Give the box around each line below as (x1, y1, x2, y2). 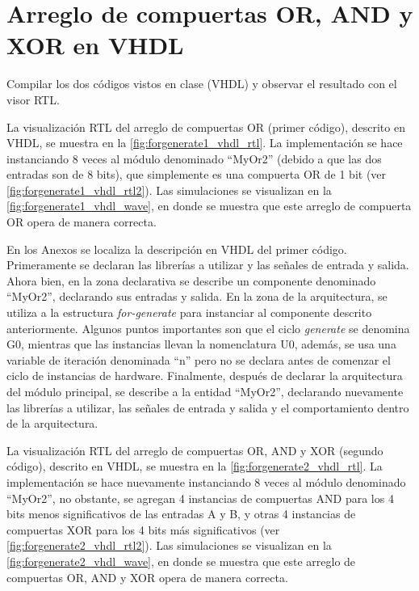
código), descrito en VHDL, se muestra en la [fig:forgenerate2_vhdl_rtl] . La (6, 458, 383, 475)
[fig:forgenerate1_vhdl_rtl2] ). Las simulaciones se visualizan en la (6, 181, 332, 198)
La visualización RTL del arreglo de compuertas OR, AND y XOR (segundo (6, 441, 383, 458)
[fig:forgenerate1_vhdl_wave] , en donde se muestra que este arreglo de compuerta (6, 197, 412, 214)
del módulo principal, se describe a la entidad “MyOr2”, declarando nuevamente (6, 383, 404, 399)
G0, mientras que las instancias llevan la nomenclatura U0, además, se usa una (6, 336, 396, 352)
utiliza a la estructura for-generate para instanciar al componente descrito (6, 304, 372, 321)
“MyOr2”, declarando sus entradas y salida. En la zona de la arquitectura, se (6, 288, 388, 305)
